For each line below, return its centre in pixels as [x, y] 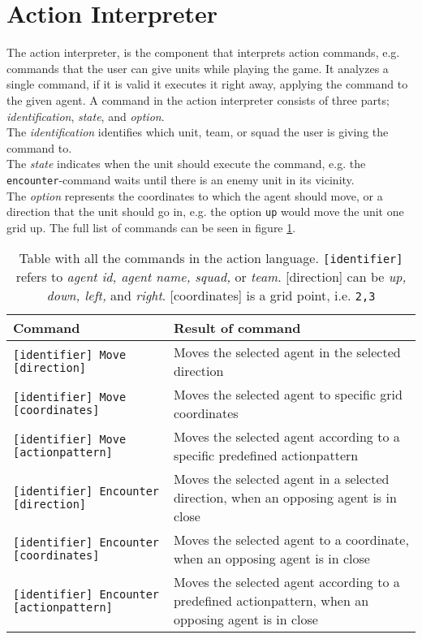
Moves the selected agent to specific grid [288, 395]
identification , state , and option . [86, 116]
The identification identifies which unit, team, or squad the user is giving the [198, 132]
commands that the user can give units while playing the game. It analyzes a [198, 68]
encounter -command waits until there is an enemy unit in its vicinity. [181, 179]
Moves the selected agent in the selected [287, 352]
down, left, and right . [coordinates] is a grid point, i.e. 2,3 [211, 296]
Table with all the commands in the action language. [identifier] [211, 258]
